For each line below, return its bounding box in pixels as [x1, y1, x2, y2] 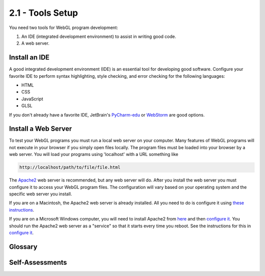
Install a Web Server [9, 124, 72, 133]
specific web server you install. [9, 191, 72, 197]
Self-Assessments [9, 258, 67, 267]
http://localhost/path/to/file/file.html [19, 165, 121, 170]
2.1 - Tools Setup [9, 7, 78, 18]
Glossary [9, 243, 38, 251]
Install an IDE [9, 53, 50, 61]
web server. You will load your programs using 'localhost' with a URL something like [9, 152, 179, 157]
